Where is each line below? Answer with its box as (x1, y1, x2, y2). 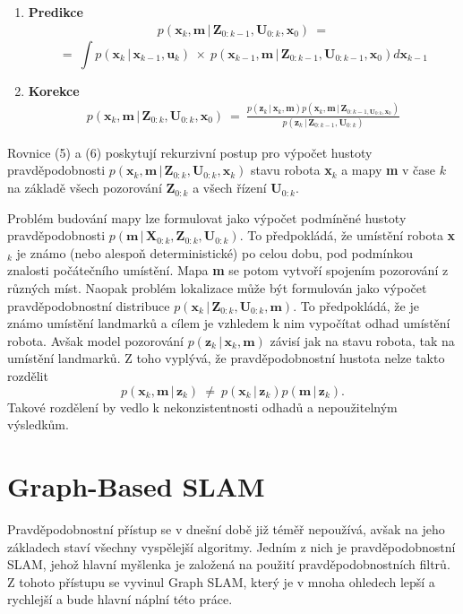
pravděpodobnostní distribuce (7, 296, 170, 315)
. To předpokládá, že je (293, 296, 419, 315)
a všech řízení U (193, 178, 282, 197)
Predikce (28, 3, 83, 21)
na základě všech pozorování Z (7, 178, 176, 197)
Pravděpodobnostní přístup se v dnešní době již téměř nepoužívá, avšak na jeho (7, 519, 445, 538)
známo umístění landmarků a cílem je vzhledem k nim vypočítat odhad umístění (7, 314, 450, 333)
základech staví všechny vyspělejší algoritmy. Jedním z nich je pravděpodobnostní (7, 537, 456, 556)
